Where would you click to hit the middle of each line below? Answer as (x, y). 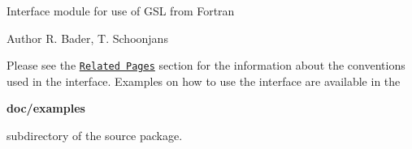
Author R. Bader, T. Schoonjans (87, 38)
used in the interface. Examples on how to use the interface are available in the (204, 81)
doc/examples (46, 108)
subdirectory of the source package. (95, 136)
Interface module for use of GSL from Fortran (121, 11)
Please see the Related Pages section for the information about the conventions (206, 65)
